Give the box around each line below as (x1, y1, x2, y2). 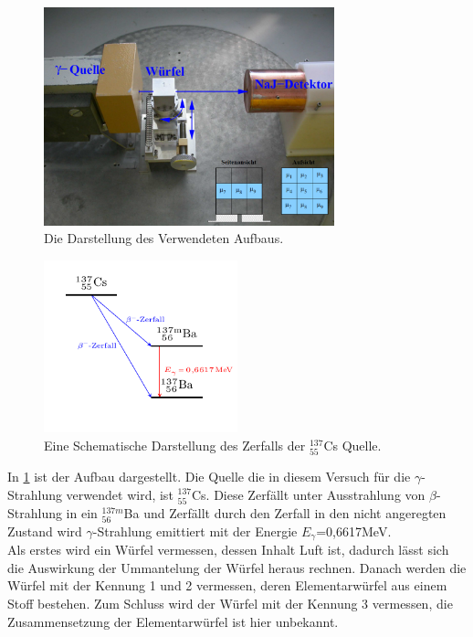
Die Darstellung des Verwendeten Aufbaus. (44, 228, 284, 248)
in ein (66, 503, 98, 522)
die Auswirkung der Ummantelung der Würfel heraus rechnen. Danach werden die (7, 557, 467, 577)
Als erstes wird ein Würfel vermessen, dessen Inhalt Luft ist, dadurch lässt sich (7, 540, 449, 559)
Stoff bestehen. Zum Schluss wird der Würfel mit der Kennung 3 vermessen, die (7, 594, 453, 613)
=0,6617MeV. (316, 521, 392, 540)
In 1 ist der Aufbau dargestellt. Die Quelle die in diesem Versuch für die (7, 466, 411, 485)
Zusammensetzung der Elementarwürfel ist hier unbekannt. (7, 611, 339, 631)
